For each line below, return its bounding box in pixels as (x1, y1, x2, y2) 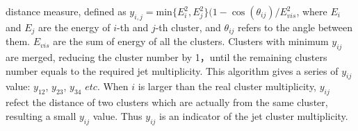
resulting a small (6, 108, 76, 123)
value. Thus (92, 108, 143, 123)
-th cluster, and (155, 19, 221, 34)
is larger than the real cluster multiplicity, (138, 79, 316, 94)
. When (97, 79, 129, 94)
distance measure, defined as (6, 4, 127, 18)
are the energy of (38, 19, 111, 34)
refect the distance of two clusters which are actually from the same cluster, (6, 95, 328, 110)
